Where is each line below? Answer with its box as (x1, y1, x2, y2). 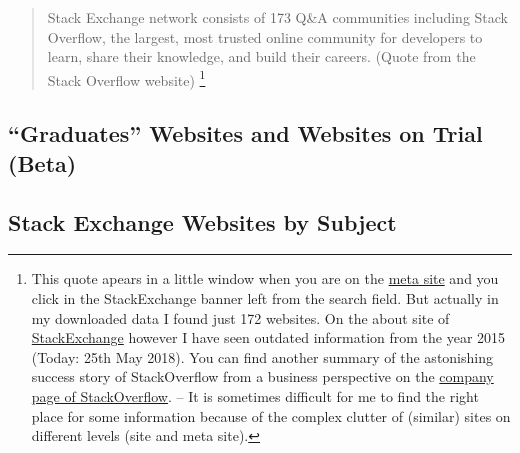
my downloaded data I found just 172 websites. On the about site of (31, 307, 450, 328)
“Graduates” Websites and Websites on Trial (8, 118, 483, 149)
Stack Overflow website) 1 (47, 66, 206, 90)
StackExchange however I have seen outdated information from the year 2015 (31, 327, 506, 348)
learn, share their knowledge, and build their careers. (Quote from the (47, 46, 476, 67)
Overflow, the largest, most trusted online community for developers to (47, 26, 483, 47)
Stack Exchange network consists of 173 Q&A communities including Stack (47, 7, 508, 27)
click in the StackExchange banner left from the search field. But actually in (31, 288, 499, 308)
